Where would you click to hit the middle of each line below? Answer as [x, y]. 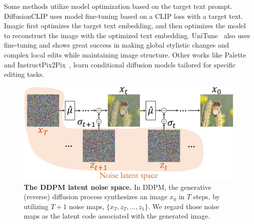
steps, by [206, 196]
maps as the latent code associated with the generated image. [117, 216]
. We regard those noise [184, 206]
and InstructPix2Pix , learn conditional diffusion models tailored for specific [120, 64]
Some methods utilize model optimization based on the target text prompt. [118, 6]
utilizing [36, 206]
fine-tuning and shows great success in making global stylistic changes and [117, 45]
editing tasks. [24, 74]
